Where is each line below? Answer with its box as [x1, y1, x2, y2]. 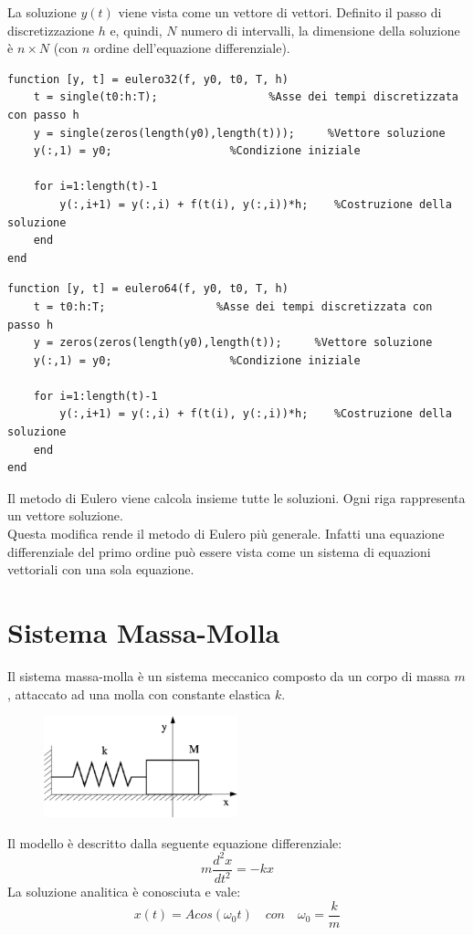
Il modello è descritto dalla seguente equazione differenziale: [7, 833, 342, 852]
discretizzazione [7, 20, 94, 39]
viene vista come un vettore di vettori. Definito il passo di [118, 3, 442, 21]
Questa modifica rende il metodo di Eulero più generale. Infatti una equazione [7, 524, 445, 543]
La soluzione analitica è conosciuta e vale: [7, 882, 241, 901]
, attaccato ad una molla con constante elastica [7, 684, 271, 703]
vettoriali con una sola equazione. [7, 560, 194, 579]
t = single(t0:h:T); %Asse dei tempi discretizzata [33, 90, 458, 104]
